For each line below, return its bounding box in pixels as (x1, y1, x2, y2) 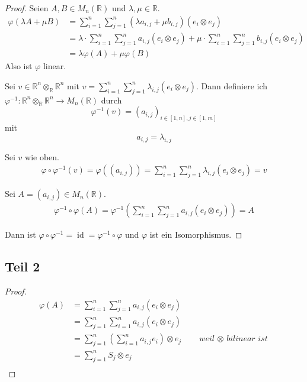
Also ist (5, 60, 33, 72)
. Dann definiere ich (196, 79, 268, 92)
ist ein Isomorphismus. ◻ (149, 228, 242, 241)
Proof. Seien (5, 2, 49, 14)
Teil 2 (5, 257, 40, 276)
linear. (43, 60, 66, 72)
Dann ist (5, 228, 36, 241)
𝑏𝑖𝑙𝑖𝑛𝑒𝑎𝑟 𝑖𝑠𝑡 (226, 335, 268, 344)
